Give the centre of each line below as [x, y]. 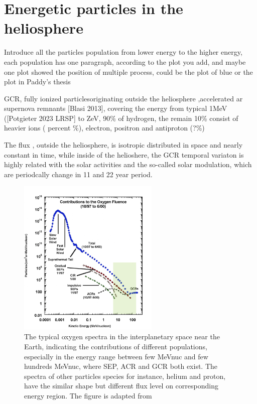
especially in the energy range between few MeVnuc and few [116, 356]
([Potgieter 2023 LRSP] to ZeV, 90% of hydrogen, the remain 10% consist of [121, 118]
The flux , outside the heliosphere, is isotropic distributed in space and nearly [123, 145]
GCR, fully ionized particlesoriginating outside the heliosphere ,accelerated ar [123, 98]
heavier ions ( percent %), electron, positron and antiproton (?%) [104, 128]
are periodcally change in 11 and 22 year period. [78, 174]
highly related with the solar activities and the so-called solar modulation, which [128, 164]
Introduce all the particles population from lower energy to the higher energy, [123, 52]
